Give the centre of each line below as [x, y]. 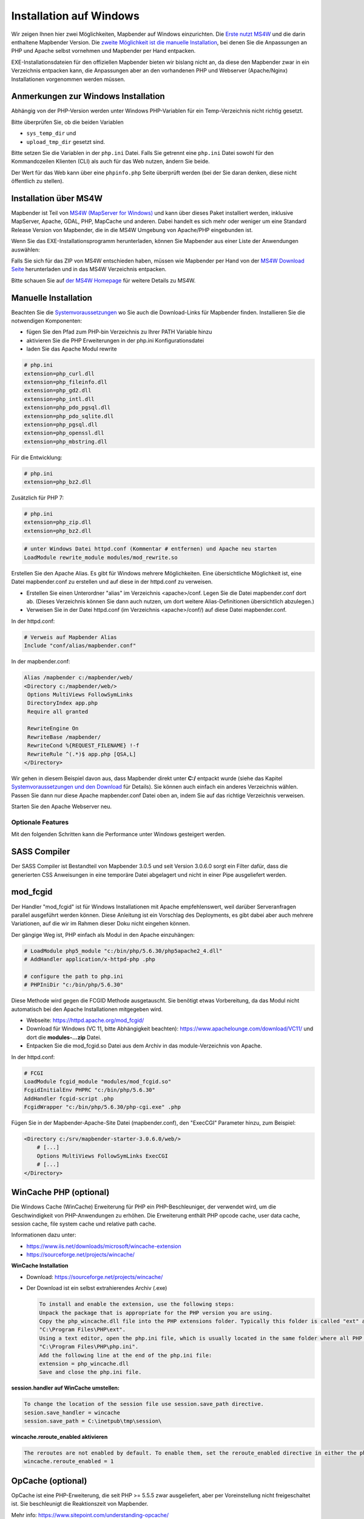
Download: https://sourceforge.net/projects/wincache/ [95, 1277]
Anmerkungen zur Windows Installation [88, 96]
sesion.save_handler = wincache [72, 1412]
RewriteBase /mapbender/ [64, 737]
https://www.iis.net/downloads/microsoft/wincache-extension [104, 1246]
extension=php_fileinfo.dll [66, 382]
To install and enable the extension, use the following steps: [137, 1304]
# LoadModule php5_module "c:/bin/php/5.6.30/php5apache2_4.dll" [123, 951]
